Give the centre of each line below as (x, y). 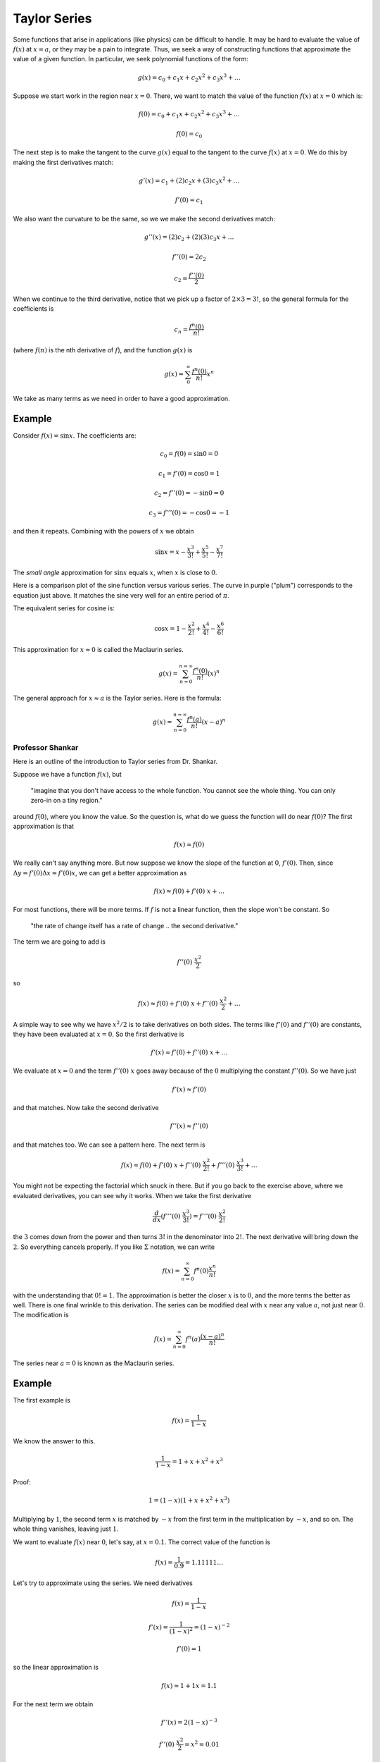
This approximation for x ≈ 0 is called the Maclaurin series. (99, 649)
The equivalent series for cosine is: (64, 608)
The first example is (42, 1400)
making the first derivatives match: (63, 162)
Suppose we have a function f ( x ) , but (68, 775)
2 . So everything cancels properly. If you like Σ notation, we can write (114, 1247)
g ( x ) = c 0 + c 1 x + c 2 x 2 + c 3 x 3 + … (189, 78)
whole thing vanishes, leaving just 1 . (66, 1529)
